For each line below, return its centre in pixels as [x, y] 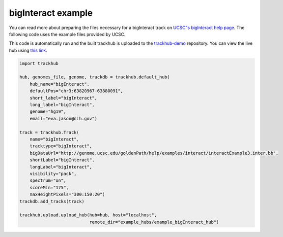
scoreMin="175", [49, 187]
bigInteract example [51, 13]
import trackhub [39, 63]
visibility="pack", [53, 173]
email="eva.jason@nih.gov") [64, 118]
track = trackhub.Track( [49, 132]
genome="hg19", [48, 112]
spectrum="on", [48, 181]
